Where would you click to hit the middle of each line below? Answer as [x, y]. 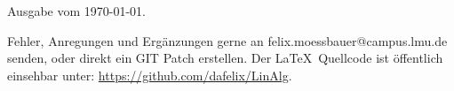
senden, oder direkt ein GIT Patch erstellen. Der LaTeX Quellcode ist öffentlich [225, 58]
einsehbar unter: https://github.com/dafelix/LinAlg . [150, 75]
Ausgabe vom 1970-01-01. [77, 11]
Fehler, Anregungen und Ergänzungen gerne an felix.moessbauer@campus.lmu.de [227, 40]
